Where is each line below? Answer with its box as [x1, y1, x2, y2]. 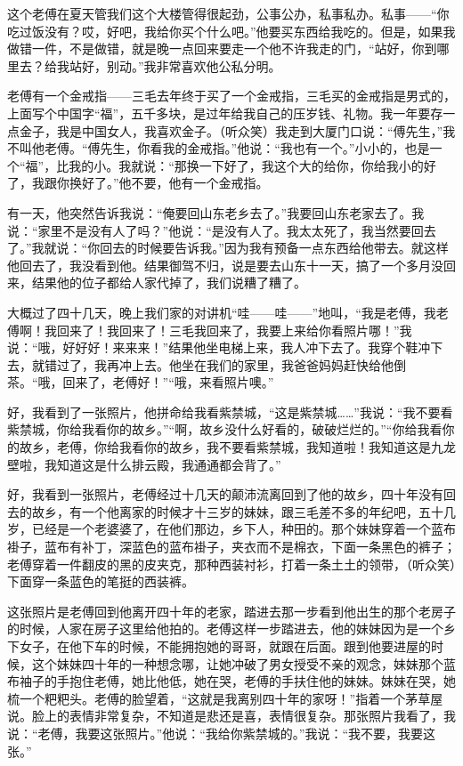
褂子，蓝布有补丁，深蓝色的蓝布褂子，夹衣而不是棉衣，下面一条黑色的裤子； [7, 537, 456, 556]
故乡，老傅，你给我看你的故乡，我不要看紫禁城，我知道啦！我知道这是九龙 [19, 438, 456, 456]
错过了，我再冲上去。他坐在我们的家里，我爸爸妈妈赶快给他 [44, 355, 394, 374]
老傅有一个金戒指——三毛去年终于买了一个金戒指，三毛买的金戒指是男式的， [7, 86, 456, 105]
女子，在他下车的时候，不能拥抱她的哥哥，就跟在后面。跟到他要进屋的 [19, 637, 431, 655]
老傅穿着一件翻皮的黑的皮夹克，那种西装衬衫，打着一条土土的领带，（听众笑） [7, 554, 456, 573]
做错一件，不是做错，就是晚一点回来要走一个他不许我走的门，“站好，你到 [7, 39, 437, 58]
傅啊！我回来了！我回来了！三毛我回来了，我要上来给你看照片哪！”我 [7, 320, 412, 339]
